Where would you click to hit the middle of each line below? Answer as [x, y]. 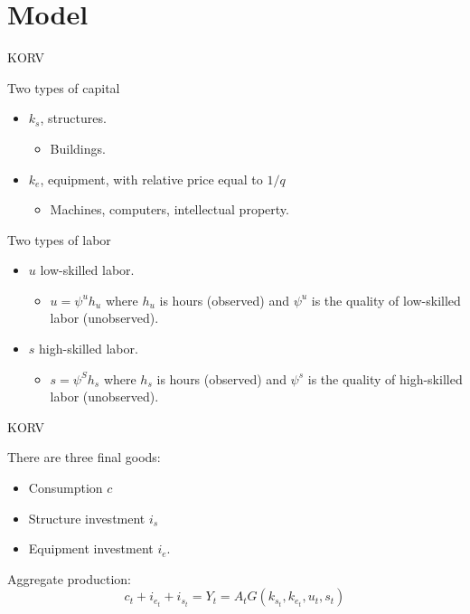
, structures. [73, 118]
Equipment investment [91, 548]
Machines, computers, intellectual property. [169, 209]
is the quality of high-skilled [385, 378]
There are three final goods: [84, 457]
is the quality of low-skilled [386, 300]
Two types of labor [59, 239]
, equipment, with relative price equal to [151, 179]
